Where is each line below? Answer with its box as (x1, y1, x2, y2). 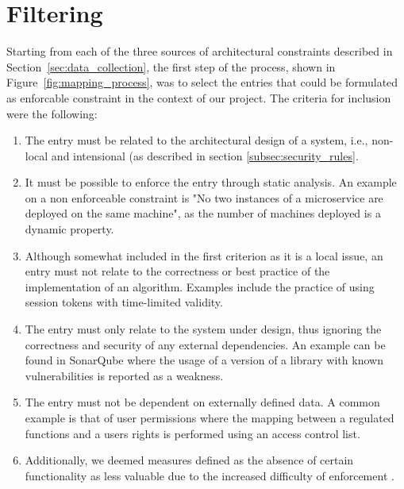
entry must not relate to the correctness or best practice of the (25, 263, 330, 279)
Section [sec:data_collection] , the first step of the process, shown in (6, 58, 336, 75)
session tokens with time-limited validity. (25, 294, 223, 310)
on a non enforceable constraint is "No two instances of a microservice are (25, 189, 383, 206)
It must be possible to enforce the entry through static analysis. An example (25, 174, 397, 191)
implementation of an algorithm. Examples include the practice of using (25, 278, 375, 295)
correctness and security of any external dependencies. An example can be (25, 336, 386, 352)
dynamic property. (25, 221, 114, 237)
